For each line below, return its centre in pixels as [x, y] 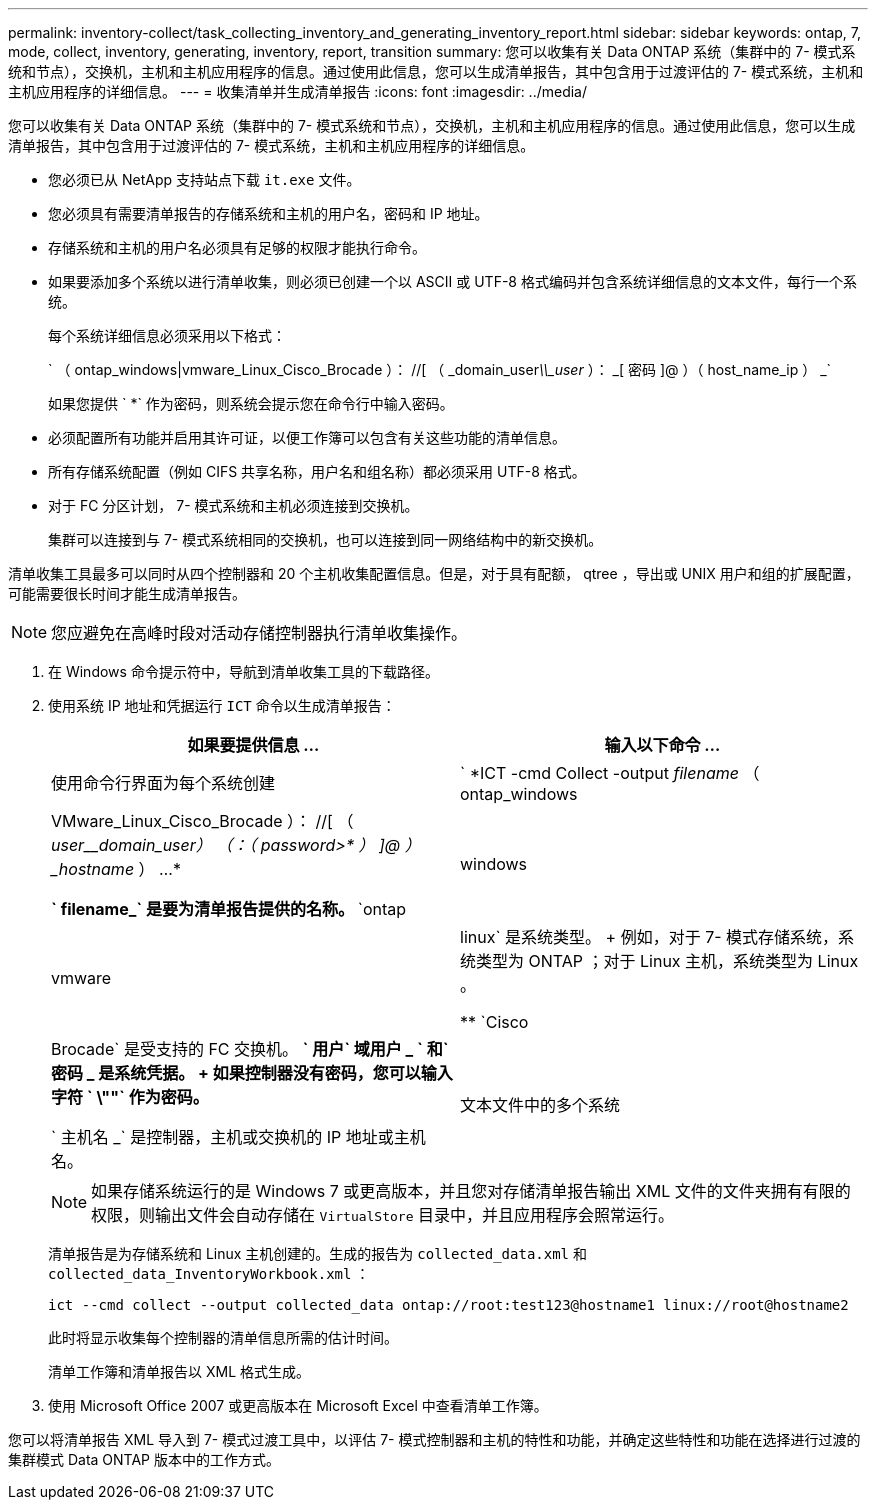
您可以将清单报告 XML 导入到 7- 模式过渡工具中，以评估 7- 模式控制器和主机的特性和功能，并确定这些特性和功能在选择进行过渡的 [434, 1439]
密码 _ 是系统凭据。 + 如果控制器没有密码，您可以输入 [252, 1073]
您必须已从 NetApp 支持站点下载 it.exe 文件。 [204, 179]
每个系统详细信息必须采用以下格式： [167, 335]
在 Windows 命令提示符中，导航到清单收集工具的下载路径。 [243, 671]
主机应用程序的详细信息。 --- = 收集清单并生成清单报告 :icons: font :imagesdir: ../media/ [298, 91]
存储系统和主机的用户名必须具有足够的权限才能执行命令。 [237, 247]
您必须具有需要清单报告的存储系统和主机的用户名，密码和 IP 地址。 [268, 213]
